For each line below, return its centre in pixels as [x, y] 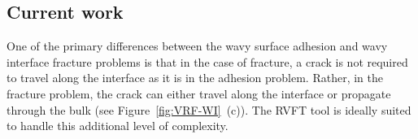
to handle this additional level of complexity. [118, 126]
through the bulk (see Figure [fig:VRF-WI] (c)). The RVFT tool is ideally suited [209, 109]
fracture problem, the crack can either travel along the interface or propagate [199, 93]
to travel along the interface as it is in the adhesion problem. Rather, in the [195, 78]
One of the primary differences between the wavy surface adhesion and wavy [197, 46]
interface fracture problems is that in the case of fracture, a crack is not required [207, 61]
